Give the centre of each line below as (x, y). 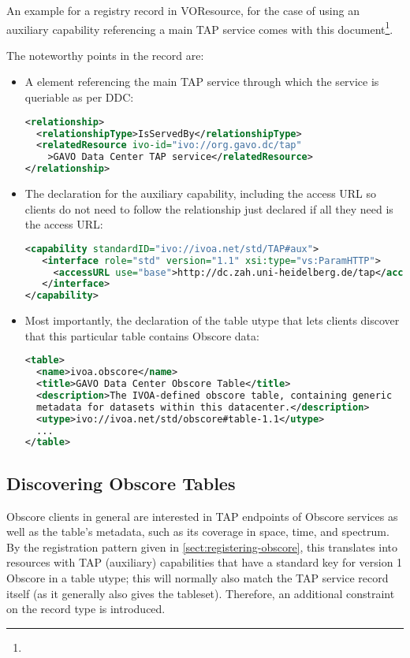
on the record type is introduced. (86, 609)
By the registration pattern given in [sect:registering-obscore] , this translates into (202, 546)
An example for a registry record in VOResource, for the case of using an (183, 10)
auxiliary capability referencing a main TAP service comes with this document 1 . (200, 28)
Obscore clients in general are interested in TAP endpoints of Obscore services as (202, 516)
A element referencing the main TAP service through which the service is (202, 82)
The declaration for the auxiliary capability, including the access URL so (201, 193)
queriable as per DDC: (79, 97)
